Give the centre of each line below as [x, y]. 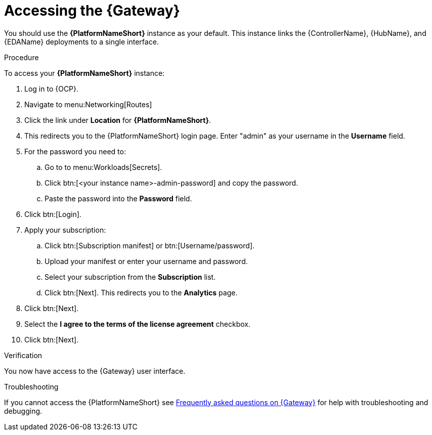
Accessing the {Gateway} [92, 11]
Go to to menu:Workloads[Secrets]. [103, 167]
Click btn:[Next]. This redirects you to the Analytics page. [141, 292]
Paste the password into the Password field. [118, 198]
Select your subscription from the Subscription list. [130, 277]
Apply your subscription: [65, 230]
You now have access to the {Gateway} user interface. [95, 371]
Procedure [21, 57]
